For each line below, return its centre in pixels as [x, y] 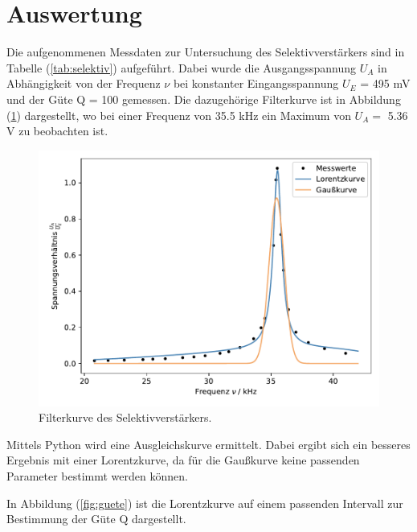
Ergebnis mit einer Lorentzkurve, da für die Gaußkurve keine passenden [183, 460]
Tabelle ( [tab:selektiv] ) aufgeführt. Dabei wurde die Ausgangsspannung [182, 67]
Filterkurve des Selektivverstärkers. [125, 417]
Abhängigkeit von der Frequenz [84, 83]
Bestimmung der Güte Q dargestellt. [96, 519]
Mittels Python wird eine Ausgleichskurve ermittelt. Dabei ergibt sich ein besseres [208, 444]
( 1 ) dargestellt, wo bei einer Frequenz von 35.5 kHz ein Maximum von [179, 115]
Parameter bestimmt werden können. [97, 476]
